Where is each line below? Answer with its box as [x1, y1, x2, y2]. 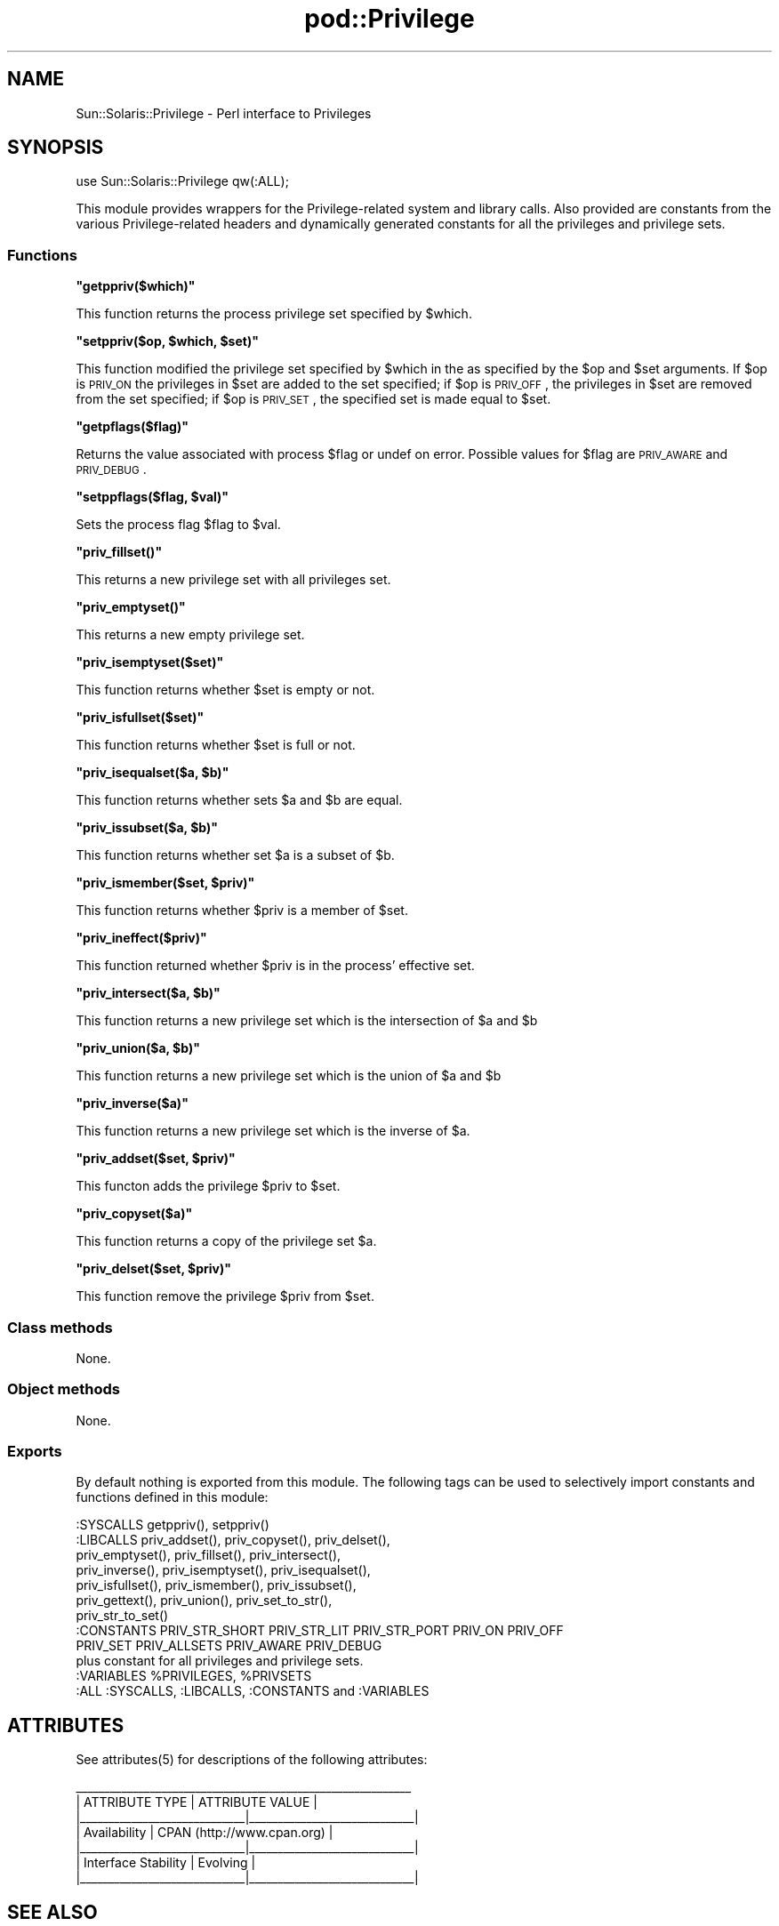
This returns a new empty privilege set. [76, 627, 305, 643]
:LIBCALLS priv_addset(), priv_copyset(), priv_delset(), [76, 1532, 390, 1548]
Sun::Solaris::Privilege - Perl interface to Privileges [76, 105, 372, 121]
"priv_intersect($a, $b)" [76, 985, 221, 1001]
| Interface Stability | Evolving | [76, 1855, 256, 1871]
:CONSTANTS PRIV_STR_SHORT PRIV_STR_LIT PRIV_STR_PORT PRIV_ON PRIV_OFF [76, 1623, 564, 1639]
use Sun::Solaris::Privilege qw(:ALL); [76, 173, 289, 189]
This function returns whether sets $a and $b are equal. [76, 792, 403, 808]
